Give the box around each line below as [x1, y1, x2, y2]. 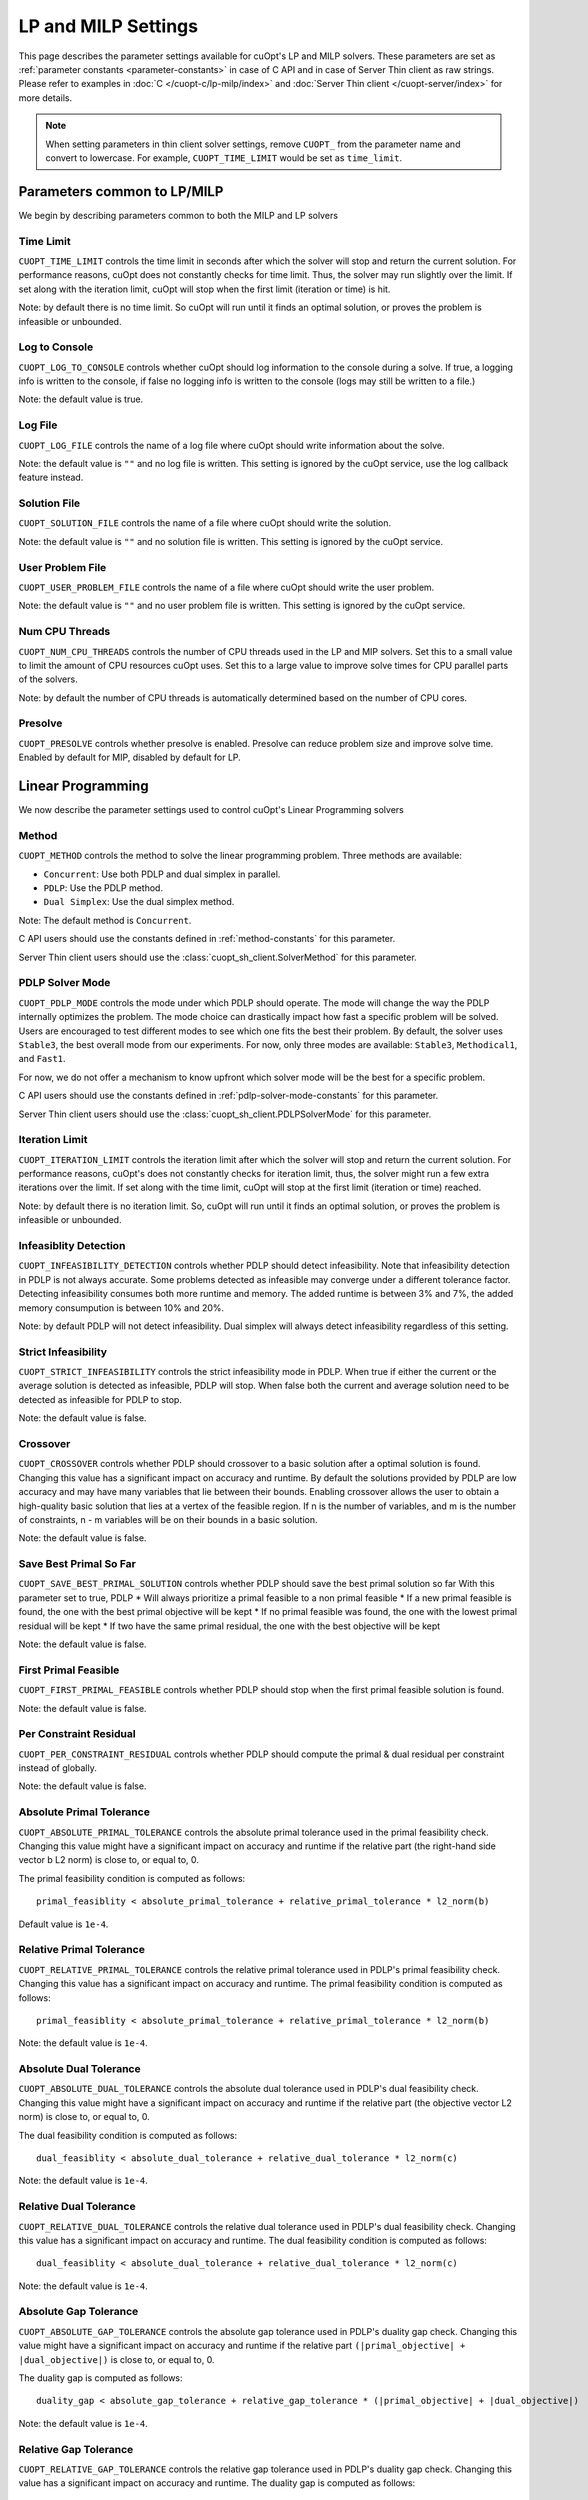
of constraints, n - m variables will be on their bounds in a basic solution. [18, 1513, 318, 1525]
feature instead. [18, 471, 84, 484]
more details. [18, 91, 73, 104]
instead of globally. [18, 1762, 97, 1774]
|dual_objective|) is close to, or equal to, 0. [18, 2353, 215, 2365]
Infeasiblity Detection [18, 1238, 126, 1252]
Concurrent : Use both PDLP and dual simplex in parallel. [43, 868, 281, 880]
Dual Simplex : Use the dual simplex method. [43, 896, 235, 908]
